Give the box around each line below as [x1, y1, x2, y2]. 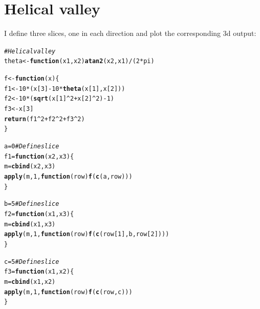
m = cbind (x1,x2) [4, 278, 56, 285]
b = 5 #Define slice [4, 200, 59, 208]
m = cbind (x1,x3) [4, 220, 56, 228]
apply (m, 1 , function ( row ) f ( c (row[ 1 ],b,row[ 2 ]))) [4, 230, 169, 238]
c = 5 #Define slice [4, 258, 59, 265]
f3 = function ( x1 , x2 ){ [4, 268, 74, 276]
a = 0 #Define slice [4, 142, 59, 150]
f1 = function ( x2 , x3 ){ [4, 152, 74, 160]
